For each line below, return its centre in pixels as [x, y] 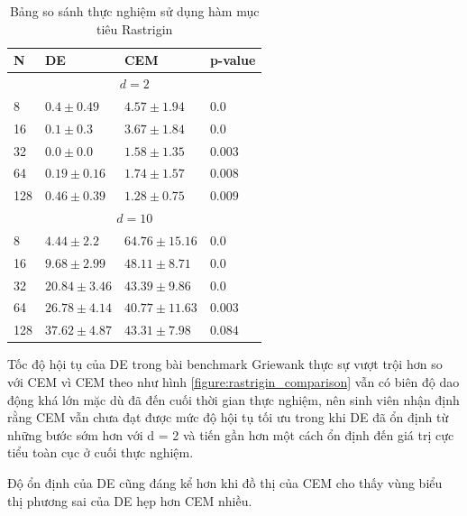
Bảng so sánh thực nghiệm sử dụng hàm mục [134, 11]
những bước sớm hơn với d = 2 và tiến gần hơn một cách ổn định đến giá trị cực [231, 434]
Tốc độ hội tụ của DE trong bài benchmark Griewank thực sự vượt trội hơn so [225, 364]
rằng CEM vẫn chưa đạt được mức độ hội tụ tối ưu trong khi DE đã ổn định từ [228, 417]
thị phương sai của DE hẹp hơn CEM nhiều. [130, 500]
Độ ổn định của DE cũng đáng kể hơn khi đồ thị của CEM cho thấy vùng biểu [225, 482]
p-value [233, 60]
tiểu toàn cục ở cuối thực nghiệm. [101, 452]
